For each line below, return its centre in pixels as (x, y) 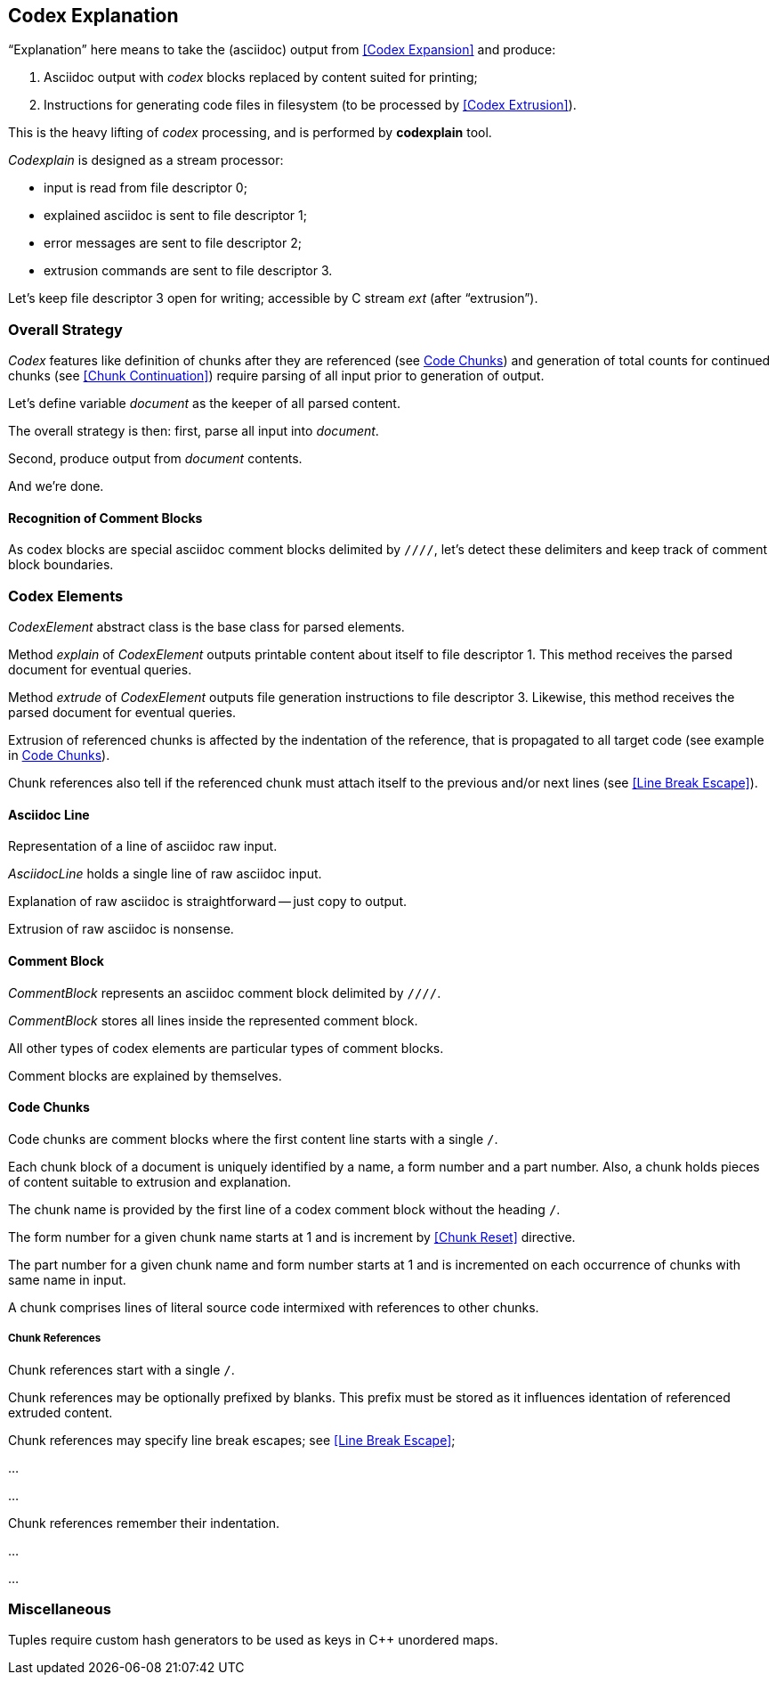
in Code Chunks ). (59, 755)
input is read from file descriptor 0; (145, 188)
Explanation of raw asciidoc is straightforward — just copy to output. (208, 902)
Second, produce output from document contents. (155, 459)
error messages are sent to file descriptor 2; (173, 243)
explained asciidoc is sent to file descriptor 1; (175, 216)
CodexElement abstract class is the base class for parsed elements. (206, 627)
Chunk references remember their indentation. (144, 1523)
